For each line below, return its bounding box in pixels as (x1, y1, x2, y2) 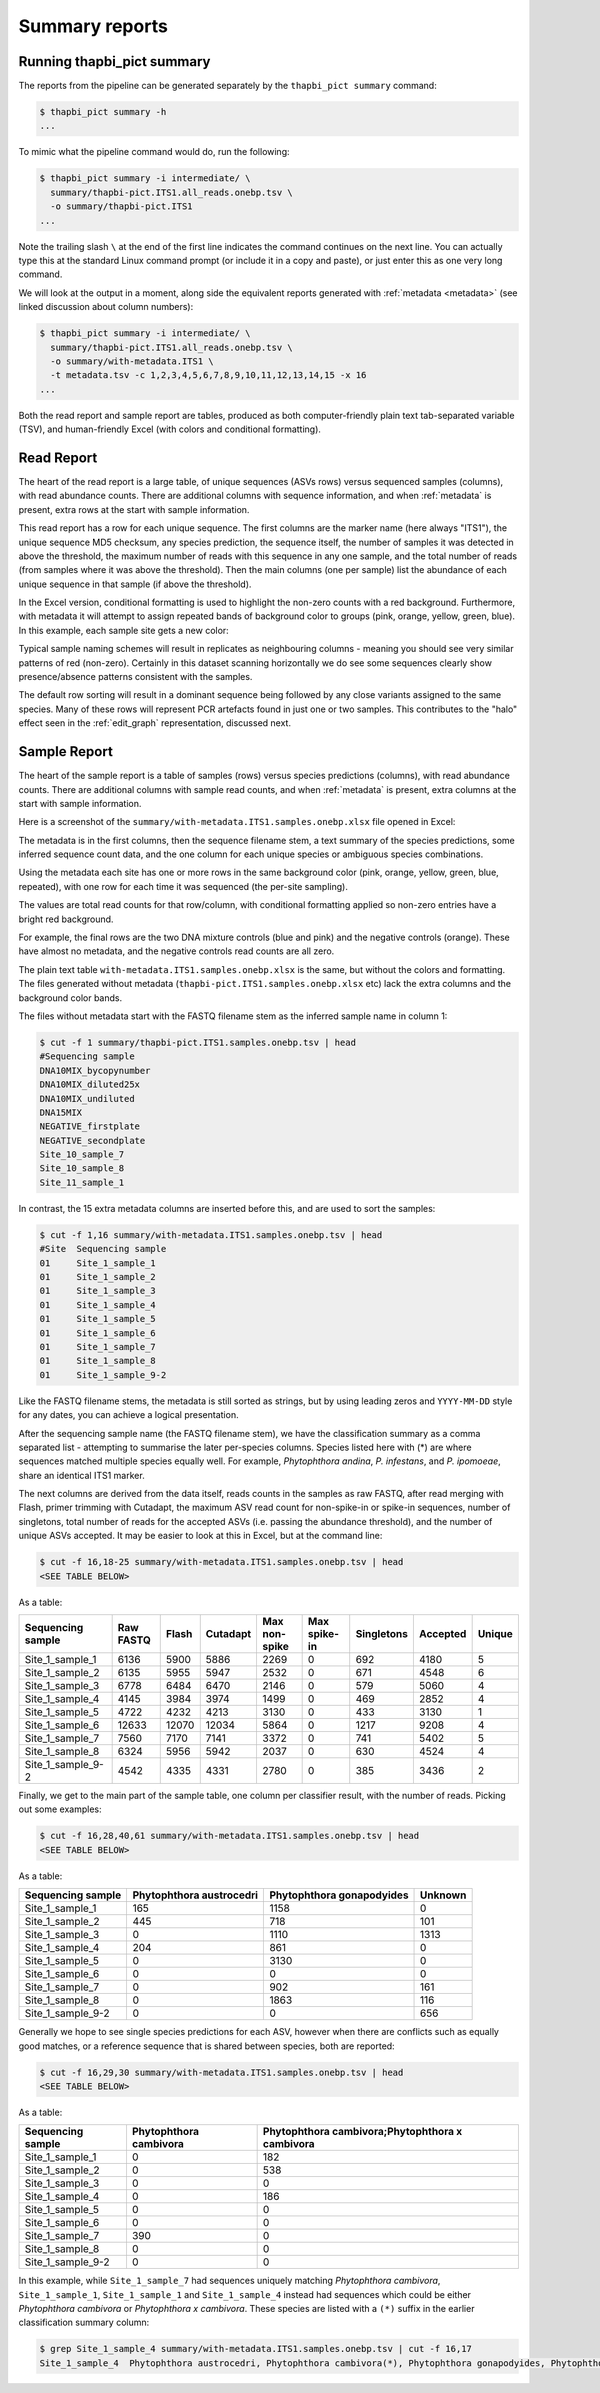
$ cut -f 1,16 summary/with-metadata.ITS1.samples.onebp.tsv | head (39, 1229, 383, 1240)
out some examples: (18, 1803, 102, 1815)
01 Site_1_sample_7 (39, 1341, 157, 1352)
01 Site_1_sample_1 (39, 1257, 157, 1269)
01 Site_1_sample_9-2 (39, 1369, 167, 1380)
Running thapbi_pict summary (18, 53, 211, 70)
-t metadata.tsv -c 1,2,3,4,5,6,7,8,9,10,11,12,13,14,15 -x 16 (50, 370, 367, 381)
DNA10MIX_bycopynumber (39, 1065, 151, 1076)
